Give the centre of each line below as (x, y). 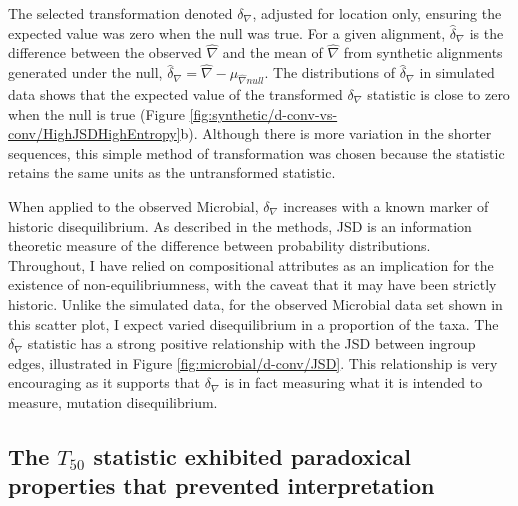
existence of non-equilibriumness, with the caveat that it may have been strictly (252, 284)
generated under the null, (85, 72)
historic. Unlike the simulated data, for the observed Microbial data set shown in (255, 303)
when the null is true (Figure (96, 113)
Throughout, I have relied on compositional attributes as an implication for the (251, 264)
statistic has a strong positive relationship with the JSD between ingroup (251, 343)
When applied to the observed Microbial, (133, 205)
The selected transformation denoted (120, 13)
